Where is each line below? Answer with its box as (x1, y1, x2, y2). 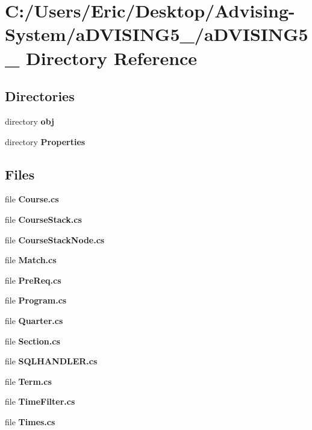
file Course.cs (5, 193, 59, 205)
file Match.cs (5, 254, 57, 266)
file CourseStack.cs (5, 213, 82, 225)
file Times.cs (5, 415, 55, 428)
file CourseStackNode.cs (5, 233, 105, 246)
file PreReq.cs (5, 273, 61, 286)
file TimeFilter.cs (5, 395, 75, 408)
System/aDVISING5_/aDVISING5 (5, 22, 308, 46)
